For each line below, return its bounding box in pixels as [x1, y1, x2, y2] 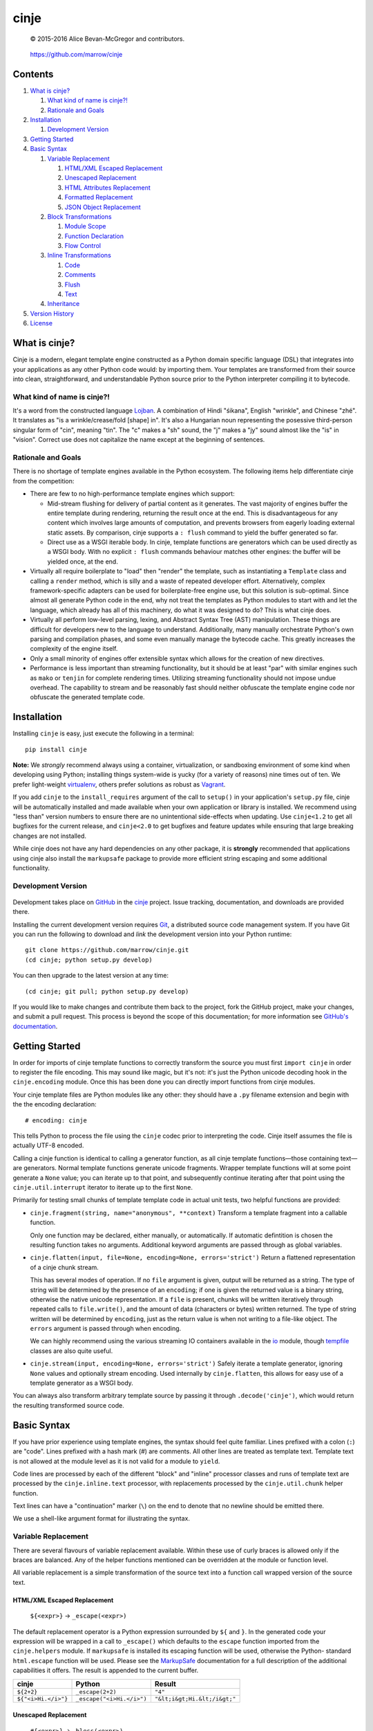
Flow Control [64, 242, 102, 250]
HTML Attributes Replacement [64, 183, 151, 192]
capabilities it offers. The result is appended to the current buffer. [12, 1666, 199, 1675]
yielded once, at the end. [47, 557, 119, 566]
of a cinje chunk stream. [30, 1263, 99, 1271]
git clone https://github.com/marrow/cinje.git [25, 946, 189, 954]
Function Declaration [64, 232, 124, 240]
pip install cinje [25, 745, 88, 753]
